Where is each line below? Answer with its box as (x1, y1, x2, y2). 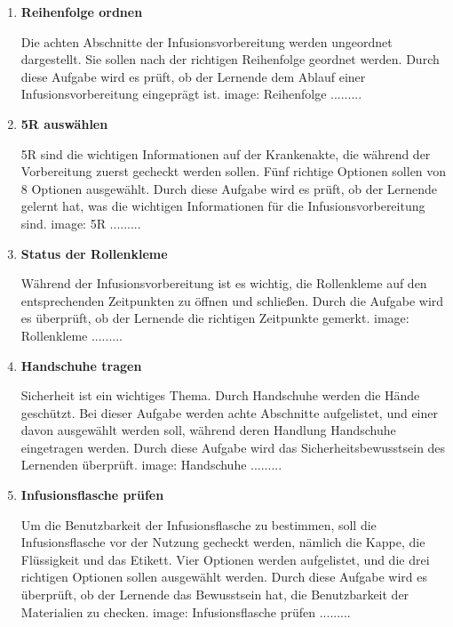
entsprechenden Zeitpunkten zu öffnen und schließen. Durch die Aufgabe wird (20, 291, 444, 309)
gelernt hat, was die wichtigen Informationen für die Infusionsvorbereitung (20, 197, 425, 215)
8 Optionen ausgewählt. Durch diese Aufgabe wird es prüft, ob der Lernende (20, 179, 438, 197)
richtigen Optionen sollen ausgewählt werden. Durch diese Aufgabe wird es (20, 567, 428, 586)
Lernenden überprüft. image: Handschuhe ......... (20, 455, 282, 474)
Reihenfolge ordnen (20, 3, 143, 20)
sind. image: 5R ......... (20, 213, 141, 232)
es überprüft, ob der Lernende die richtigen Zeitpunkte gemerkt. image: (20, 309, 409, 327)
